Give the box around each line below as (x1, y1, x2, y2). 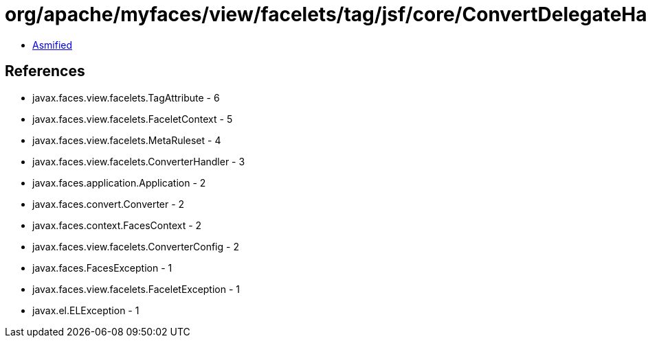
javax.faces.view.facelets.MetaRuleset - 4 (32, 134, 221, 146)
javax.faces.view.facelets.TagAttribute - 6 (32, 91, 220, 104)
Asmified (32, 38, 73, 51)
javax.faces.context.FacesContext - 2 (32, 219, 202, 231)
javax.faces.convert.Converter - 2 (32, 198, 185, 210)
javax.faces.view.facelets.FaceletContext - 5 (32, 113, 233, 125)
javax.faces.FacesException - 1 (32, 261, 172, 274)
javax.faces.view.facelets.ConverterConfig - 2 (32, 240, 239, 252)
